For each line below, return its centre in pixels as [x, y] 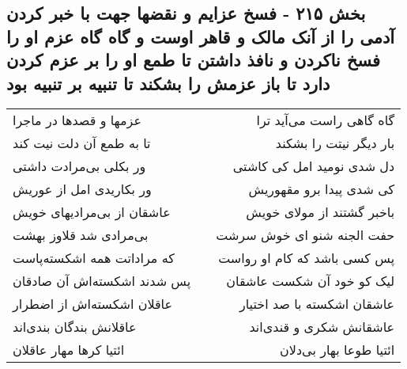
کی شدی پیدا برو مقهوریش [322, 189]
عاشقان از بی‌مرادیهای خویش [92, 212]
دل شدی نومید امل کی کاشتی [314, 166]
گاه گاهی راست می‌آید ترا [326, 120]
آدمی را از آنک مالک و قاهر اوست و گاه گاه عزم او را [201, 36]
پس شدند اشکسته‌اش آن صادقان [102, 281]
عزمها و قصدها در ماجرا [77, 120]
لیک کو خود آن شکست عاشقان [311, 281]
